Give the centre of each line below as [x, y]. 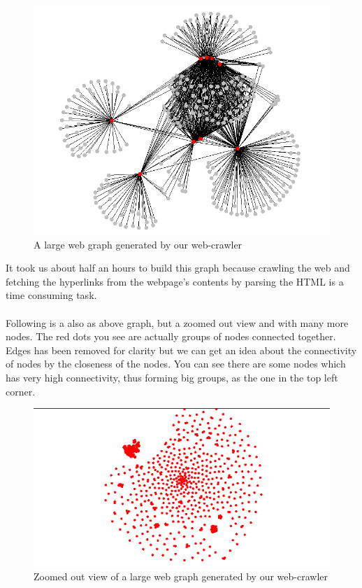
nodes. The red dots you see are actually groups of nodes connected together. [171, 336]
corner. [21, 391]
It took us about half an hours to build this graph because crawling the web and [178, 268]
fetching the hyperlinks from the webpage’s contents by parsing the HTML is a [175, 281]
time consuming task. [51, 295]
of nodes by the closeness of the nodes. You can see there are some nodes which [176, 364]
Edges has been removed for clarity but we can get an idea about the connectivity [181, 350]
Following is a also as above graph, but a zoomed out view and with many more [177, 322]
